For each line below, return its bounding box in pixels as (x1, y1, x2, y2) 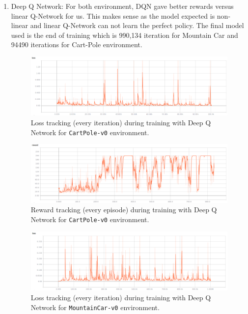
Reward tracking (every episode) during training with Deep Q (30, 204, 217, 215)
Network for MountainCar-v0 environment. (30, 302, 160, 312)
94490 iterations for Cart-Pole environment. (11, 39, 142, 50)
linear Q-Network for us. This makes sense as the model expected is (11, 10, 215, 21)
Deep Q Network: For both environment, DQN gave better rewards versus (11, 1, 234, 11)
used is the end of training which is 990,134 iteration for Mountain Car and (11, 29, 238, 40)
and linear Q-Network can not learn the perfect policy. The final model (30, 20, 244, 30)
